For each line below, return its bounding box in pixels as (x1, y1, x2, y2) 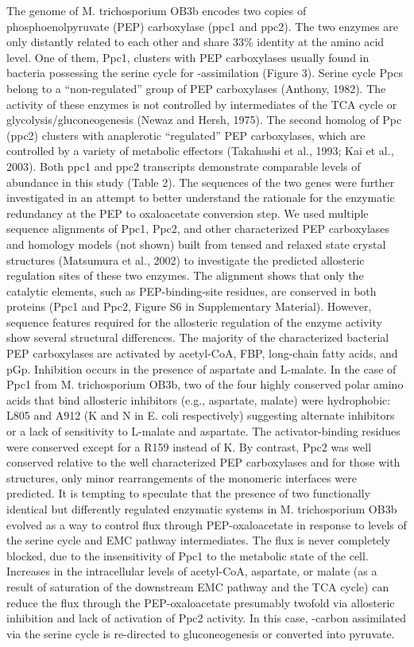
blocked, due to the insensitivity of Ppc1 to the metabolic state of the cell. (6, 547, 369, 564)
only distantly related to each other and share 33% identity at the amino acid (6, 33, 385, 50)
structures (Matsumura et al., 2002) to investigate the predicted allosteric (6, 251, 365, 268)
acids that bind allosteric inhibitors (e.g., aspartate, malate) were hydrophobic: (6, 391, 391, 408)
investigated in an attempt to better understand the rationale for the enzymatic (6, 189, 395, 206)
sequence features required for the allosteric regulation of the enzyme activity (6, 313, 382, 330)
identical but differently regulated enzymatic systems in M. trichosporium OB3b (6, 501, 397, 517)
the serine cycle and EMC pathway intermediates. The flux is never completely (6, 532, 391, 548)
